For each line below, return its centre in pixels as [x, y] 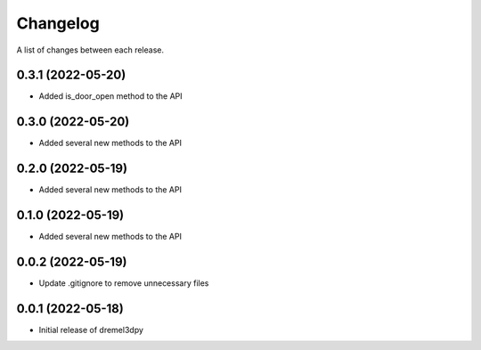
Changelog [58, 23]
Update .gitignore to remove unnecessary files [124, 283]
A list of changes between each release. [90, 50]
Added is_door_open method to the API [110, 96]
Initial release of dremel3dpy [91, 330]
